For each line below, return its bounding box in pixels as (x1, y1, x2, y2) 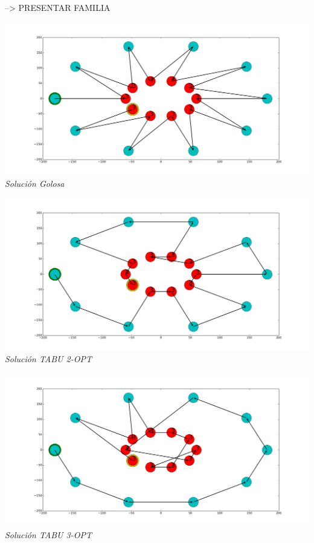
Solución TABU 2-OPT (5, 353, 92, 365)
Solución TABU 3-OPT (5, 528, 92, 541)
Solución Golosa (5, 177, 65, 189)
